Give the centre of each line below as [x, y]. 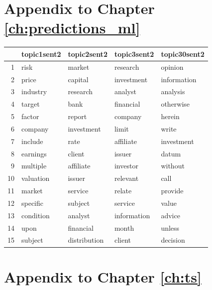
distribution [86, 240]
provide [172, 191]
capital [78, 79]
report [77, 116]
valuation [36, 178]
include [32, 141]
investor [126, 166]
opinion [172, 67]
